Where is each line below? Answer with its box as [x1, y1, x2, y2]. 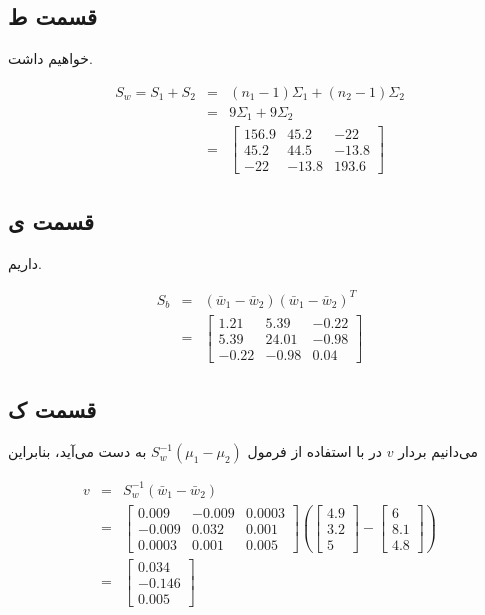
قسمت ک [8, 394, 97, 425]
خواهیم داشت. [8, 48, 93, 69]
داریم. [8, 252, 43, 273]
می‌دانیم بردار [398, 441, 479, 462]
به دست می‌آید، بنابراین [8, 441, 147, 462]
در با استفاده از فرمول [247, 441, 383, 462]
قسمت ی [8, 205, 95, 236]
